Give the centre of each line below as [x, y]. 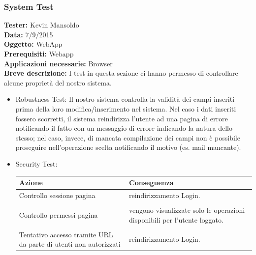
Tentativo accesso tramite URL [66, 234]
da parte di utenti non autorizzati [70, 244]
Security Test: [36, 163]
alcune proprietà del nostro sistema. [58, 82]
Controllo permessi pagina [58, 214]
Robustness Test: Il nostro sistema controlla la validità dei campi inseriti [125, 99]
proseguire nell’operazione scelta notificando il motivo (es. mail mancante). [128, 147]
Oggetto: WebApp [33, 44]
